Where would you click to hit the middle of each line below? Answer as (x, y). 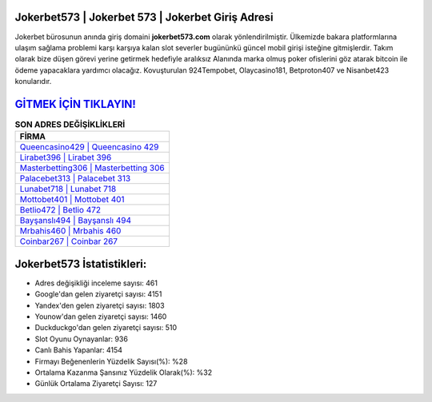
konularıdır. (33, 82)
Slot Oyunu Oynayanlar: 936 (81, 339)
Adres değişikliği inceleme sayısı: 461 (96, 283)
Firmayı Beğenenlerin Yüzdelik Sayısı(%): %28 (111, 361)
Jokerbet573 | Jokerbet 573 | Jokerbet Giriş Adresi (144, 17)
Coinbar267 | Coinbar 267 (69, 241)
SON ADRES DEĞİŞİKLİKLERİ (70, 125)
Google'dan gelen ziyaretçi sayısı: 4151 (98, 294)
